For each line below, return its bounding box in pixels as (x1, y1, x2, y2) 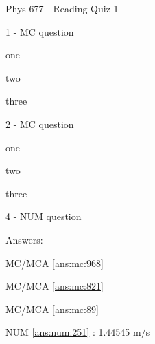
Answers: (5, 232, 43, 246)
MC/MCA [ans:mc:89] (5, 301, 99, 316)
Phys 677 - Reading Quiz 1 (5, 1, 119, 15)
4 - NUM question (5, 209, 82, 224)
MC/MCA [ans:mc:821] (5, 279, 104, 293)
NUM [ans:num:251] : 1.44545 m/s (5, 325, 150, 339)
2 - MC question (5, 116, 74, 131)
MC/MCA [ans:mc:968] (5, 255, 104, 270)
